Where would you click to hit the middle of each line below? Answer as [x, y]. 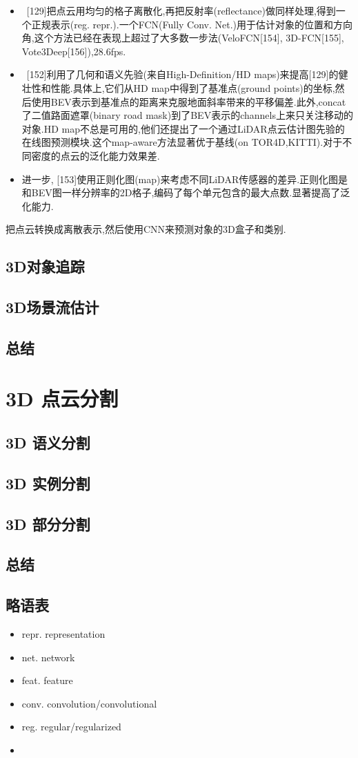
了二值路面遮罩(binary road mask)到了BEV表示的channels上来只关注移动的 [187, 115]
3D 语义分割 [48, 443]
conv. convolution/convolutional [89, 703]
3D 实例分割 [48, 483]
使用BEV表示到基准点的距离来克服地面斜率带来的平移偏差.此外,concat [189, 101]
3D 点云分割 [62, 398]
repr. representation [63, 633]
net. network [48, 657]
